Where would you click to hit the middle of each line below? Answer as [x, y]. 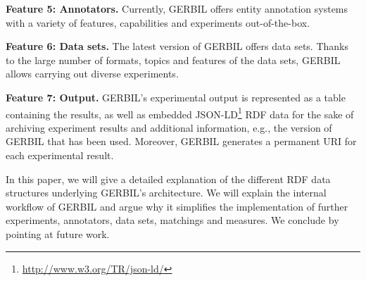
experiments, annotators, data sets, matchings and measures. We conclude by [172, 220]
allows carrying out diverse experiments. [92, 74]
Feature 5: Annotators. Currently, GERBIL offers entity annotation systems [177, 8]
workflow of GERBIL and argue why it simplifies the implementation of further [177, 206]
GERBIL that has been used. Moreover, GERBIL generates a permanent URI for [181, 141]
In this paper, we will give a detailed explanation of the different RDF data [168, 179]
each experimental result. [60, 155]
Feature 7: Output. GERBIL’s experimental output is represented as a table [176, 97]
